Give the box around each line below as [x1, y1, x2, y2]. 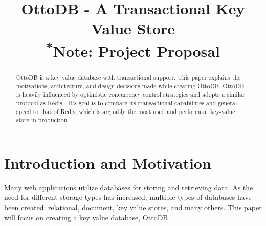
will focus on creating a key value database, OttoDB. [4, 212, 170, 222]
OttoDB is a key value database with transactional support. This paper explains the [16, 73, 241, 81]
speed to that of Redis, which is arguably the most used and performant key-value [16, 107, 235, 116]
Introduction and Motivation [4, 152, 211, 173]
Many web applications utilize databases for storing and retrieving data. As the [4, 182, 253, 192]
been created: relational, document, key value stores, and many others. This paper [4, 201, 262, 212]
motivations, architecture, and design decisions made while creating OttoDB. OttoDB [16, 81, 245, 90]
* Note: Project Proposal [46, 38, 220, 61]
